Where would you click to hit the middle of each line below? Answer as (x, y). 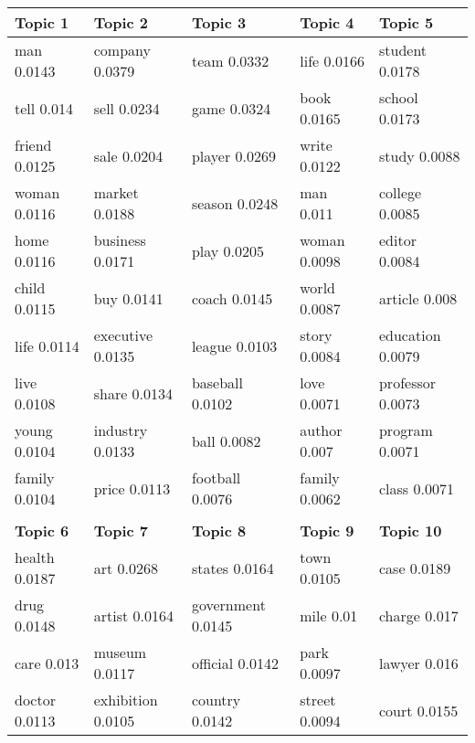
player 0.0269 (233, 155)
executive (123, 335)
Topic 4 (327, 22)
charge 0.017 (418, 615)
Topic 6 (42, 531)
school (398, 97)
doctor (35, 700)
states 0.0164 (232, 568)
